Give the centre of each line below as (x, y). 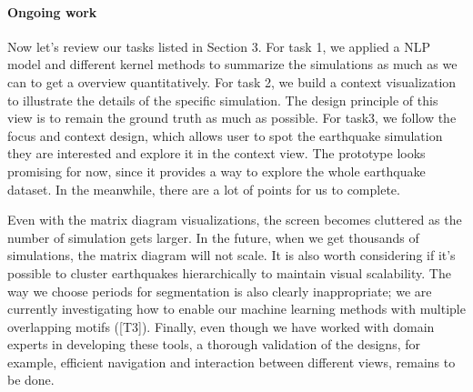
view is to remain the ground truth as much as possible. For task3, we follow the (232, 118)
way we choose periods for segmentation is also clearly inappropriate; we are (220, 291)
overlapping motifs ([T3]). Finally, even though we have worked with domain (221, 326)
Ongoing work (52, 11)
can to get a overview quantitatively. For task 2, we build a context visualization (232, 81)
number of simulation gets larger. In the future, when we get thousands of (213, 237)
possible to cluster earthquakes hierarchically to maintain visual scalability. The (229, 272)
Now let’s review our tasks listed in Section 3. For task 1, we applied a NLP (219, 46)
